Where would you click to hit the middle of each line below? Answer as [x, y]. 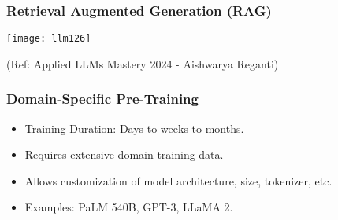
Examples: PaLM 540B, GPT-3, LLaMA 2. [129, 207]
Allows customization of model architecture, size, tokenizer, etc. [178, 180]
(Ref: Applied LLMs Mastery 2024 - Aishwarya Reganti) [143, 63]
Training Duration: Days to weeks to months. [134, 128]
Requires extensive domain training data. [124, 154]
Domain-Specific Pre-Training [102, 99]
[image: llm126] [49, 39]
